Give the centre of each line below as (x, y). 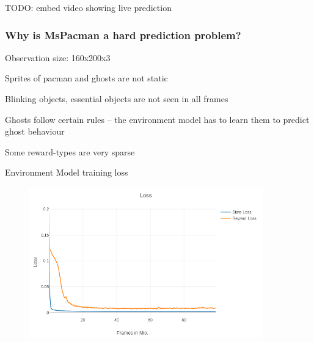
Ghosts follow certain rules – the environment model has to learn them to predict (157, 119)
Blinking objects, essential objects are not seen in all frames (117, 99)
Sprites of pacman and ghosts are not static (86, 78)
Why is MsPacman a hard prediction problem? (123, 35)
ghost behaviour (35, 131)
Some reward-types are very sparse (70, 151)
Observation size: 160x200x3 (58, 57)
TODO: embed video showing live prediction (88, 7)
